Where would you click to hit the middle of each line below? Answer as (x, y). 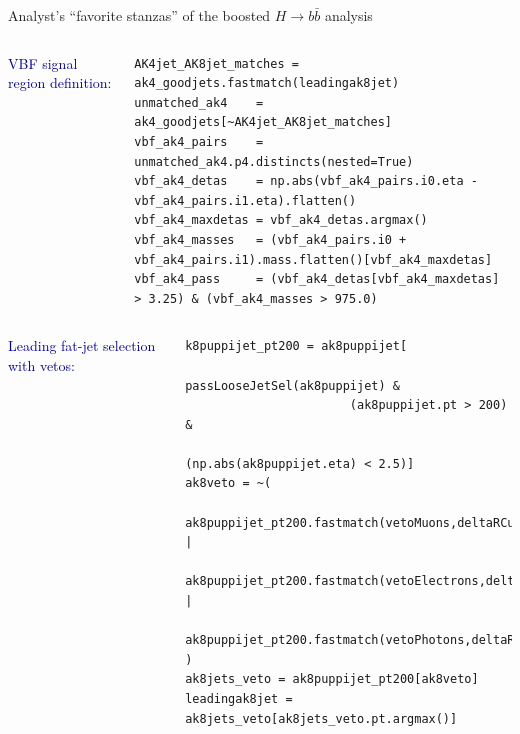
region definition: (60, 82)
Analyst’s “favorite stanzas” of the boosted (139, 15)
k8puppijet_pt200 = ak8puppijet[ (296, 346)
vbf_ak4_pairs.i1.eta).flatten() (245, 200)
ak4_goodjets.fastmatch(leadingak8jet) (267, 83)
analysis (348, 15)
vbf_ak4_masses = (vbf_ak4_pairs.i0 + (270, 239)
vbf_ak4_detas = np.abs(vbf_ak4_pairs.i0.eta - (306, 181)
